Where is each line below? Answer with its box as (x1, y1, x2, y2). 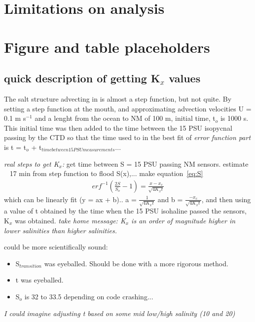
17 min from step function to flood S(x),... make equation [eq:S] (9, 168, 203, 179)
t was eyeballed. (15, 275, 64, 285)
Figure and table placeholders (4, 36, 210, 57)
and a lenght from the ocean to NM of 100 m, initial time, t (35, 113, 216, 123)
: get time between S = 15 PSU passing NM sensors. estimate (62, 158, 249, 169)
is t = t (4, 142, 27, 152)
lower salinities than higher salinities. (4, 225, 117, 235)
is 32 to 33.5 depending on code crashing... (24, 291, 153, 301)
